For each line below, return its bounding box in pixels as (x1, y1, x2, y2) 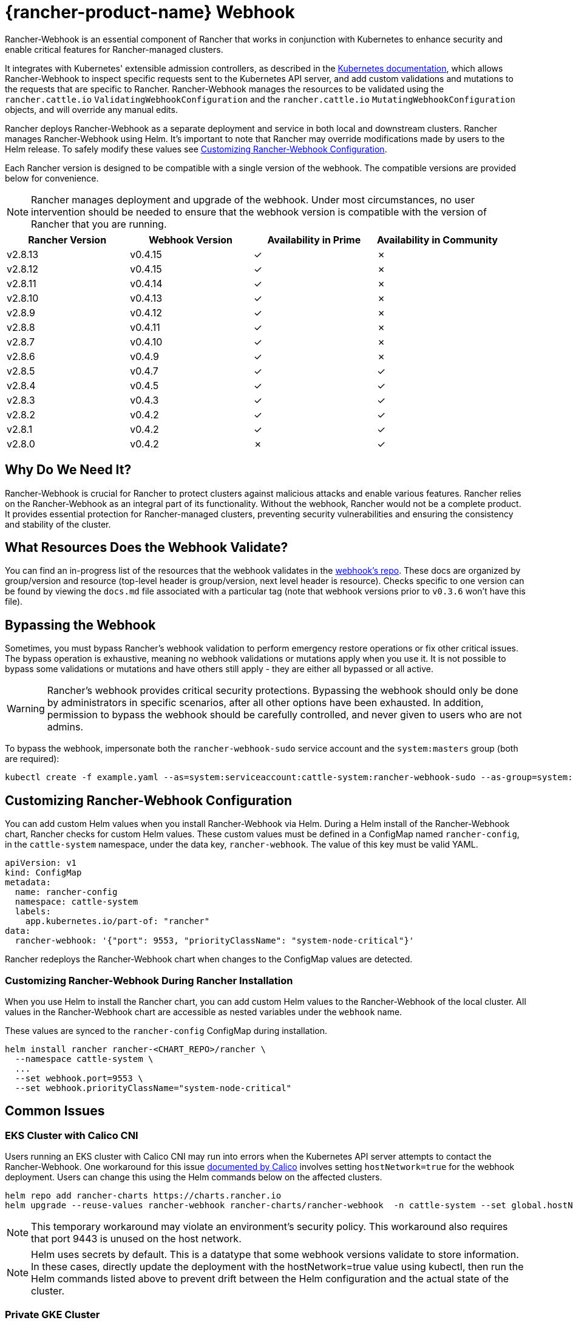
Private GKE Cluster (5, 1308, 100, 1321)
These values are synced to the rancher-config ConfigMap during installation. (5, 1025, 328, 1036)
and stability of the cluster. (5, 519, 111, 529)
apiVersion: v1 (5, 858, 77, 868)
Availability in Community (376, 233, 498, 246)
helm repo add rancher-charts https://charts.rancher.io (5, 1191, 282, 1201)
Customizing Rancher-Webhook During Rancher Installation (5, 974, 293, 987)
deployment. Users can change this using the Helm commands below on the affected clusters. (5, 1172, 382, 1183)
